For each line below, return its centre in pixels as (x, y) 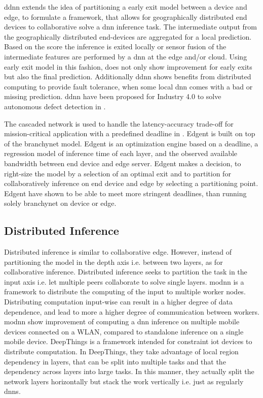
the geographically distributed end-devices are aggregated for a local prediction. (128, 36)
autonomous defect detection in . (55, 106)
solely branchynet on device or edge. (60, 203)
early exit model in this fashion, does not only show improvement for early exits (128, 66)
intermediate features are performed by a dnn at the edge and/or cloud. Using (126, 56)
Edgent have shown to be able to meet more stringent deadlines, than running (125, 193)
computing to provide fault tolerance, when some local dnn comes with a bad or (128, 86)
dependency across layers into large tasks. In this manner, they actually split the (129, 371)
